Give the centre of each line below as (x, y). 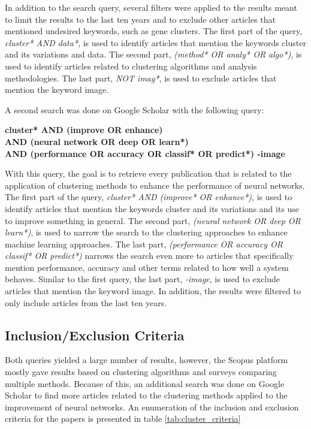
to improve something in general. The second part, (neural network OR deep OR (153, 220)
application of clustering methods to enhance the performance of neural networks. (155, 185)
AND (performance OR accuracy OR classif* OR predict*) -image (145, 153)
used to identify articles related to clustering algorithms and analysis (131, 66)
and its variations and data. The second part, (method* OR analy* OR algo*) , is (153, 54)
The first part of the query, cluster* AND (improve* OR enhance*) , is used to (149, 197)
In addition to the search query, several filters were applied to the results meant (151, 7)
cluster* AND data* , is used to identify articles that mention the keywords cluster (155, 42)
